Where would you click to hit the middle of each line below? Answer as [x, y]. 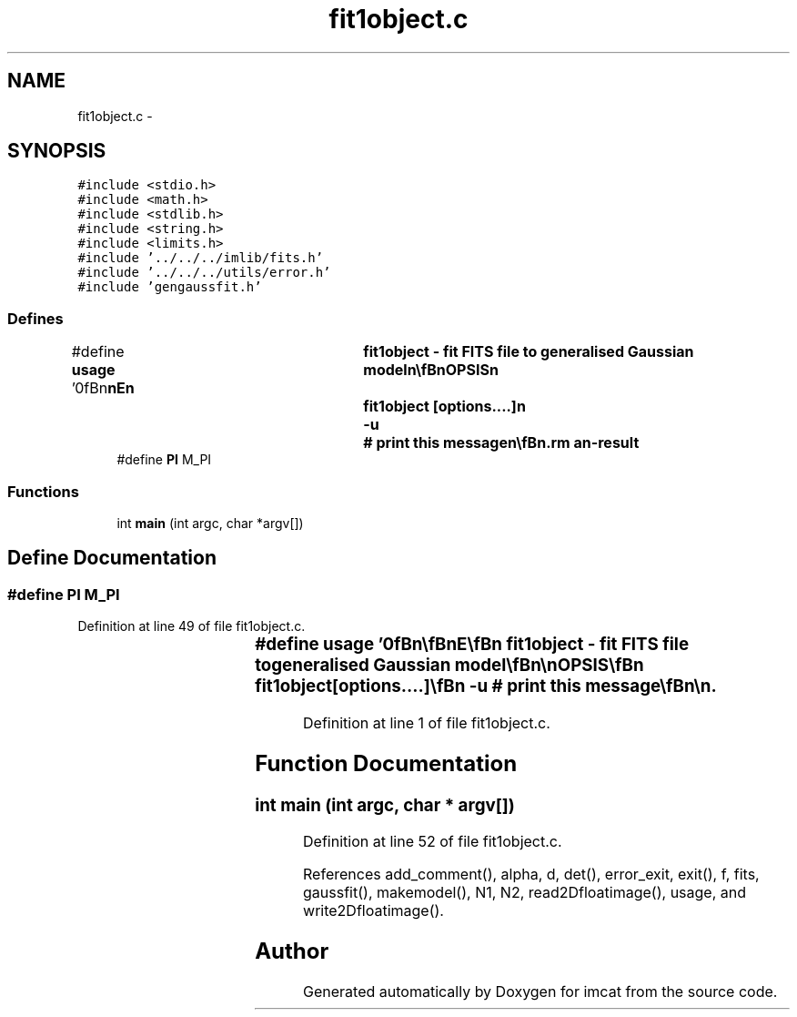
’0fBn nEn [103, 388]
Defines [35, 318]
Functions [43, 491]
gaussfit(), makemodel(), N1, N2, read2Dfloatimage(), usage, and [525, 893]
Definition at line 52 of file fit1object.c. [433, 842]
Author [292, 951]
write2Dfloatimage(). [373, 911]
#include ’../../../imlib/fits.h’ [201, 258]
